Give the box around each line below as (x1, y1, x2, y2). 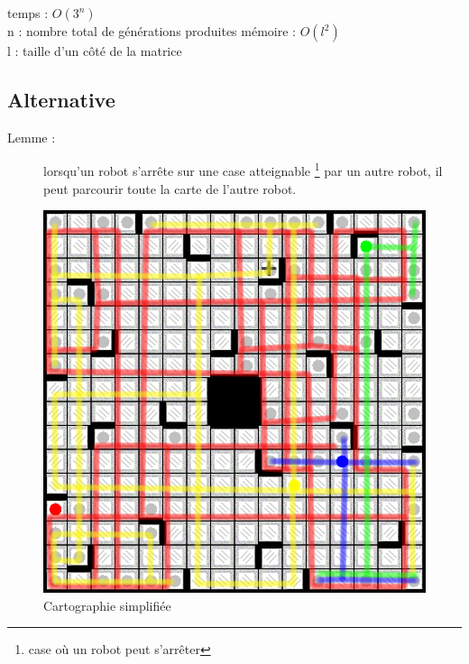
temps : (7, 4, 49, 22)
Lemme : (7, 127, 56, 146)
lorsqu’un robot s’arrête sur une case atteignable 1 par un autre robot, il (43, 159, 443, 180)
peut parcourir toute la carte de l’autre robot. (43, 179, 297, 198)
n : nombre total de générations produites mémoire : (7, 22, 296, 40)
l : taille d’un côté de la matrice (7, 41, 182, 60)
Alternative (7, 85, 115, 113)
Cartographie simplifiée (43, 595, 171, 614)
